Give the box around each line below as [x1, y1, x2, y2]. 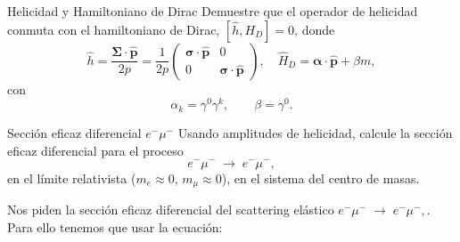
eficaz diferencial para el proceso [7, 141, 184, 159]
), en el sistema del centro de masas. [221, 168, 420, 187]
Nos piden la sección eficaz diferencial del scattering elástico [7, 199, 334, 218]
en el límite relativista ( [7, 168, 136, 187]
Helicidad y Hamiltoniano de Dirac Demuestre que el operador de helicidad [7, 2, 418, 20]
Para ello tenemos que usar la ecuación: [7, 217, 223, 236]
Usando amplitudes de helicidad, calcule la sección [177, 124, 453, 142]
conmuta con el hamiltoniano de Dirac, [7, 20, 220, 38]
